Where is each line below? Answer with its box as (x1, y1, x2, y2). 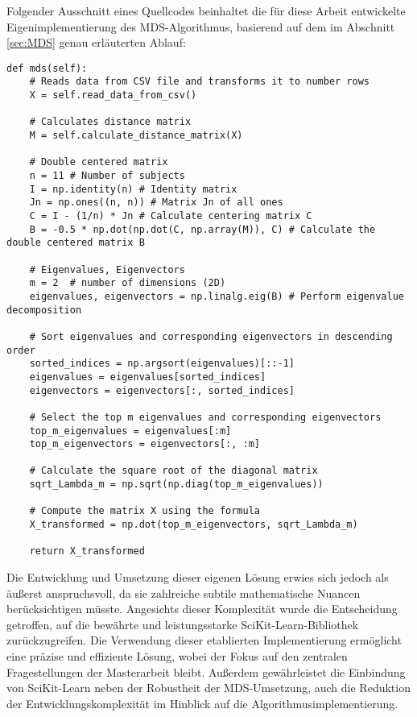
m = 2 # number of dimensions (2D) (29, 277, 226, 289)
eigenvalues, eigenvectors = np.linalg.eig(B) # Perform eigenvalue (29, 290, 404, 302)
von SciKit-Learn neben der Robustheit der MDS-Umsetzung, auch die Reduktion (6, 679, 411, 696)
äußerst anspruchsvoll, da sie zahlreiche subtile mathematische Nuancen (6, 584, 361, 601)
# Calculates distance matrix (29, 116, 192, 128)
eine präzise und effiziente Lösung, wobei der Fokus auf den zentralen (6, 648, 348, 665)
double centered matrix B (6, 237, 145, 249)
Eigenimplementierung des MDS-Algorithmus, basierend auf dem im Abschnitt (6, 18, 395, 35)
